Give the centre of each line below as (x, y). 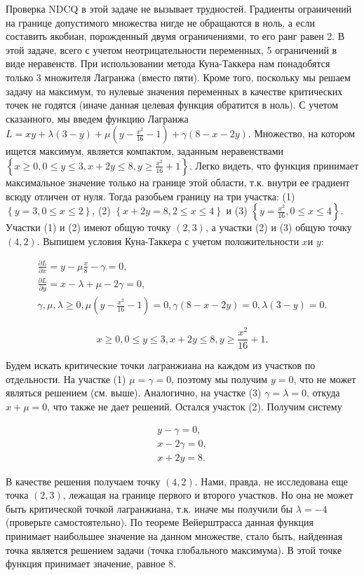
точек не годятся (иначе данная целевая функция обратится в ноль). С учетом (172, 105)
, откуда (323, 393)
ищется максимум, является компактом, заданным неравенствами (144, 151)
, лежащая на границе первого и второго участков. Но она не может (208, 495)
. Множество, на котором (302, 133)
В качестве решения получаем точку (83, 481)
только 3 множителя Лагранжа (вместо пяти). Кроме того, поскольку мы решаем (178, 77)
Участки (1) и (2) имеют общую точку (88, 227)
